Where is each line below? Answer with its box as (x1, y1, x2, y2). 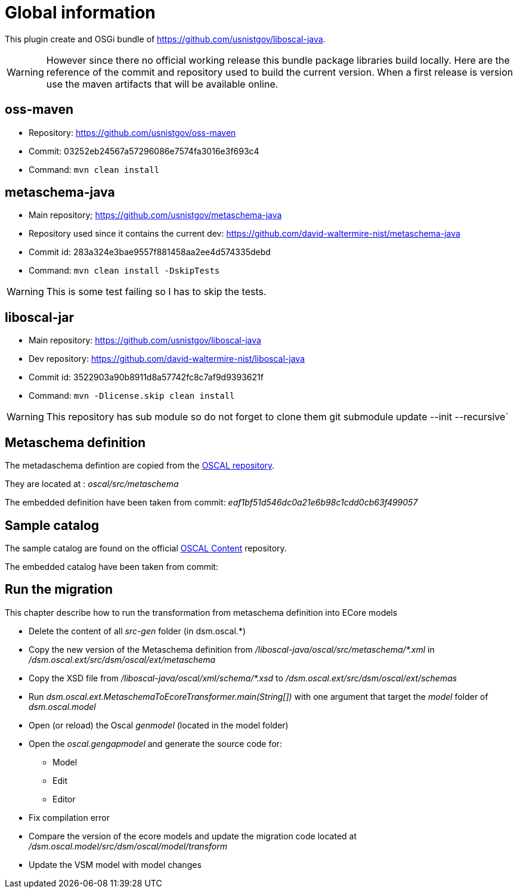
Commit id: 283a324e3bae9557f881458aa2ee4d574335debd (29, 247, 271, 258)
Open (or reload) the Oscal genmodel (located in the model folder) (29, 720, 289, 730)
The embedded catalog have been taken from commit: (5, 561, 218, 572)
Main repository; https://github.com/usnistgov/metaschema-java (29, 210, 282, 221)
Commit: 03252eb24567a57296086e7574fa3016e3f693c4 (29, 145, 259, 156)
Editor (52, 793, 76, 804)
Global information (5, 2, 156, 23)
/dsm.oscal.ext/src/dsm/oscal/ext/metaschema (29, 654, 216, 665)
